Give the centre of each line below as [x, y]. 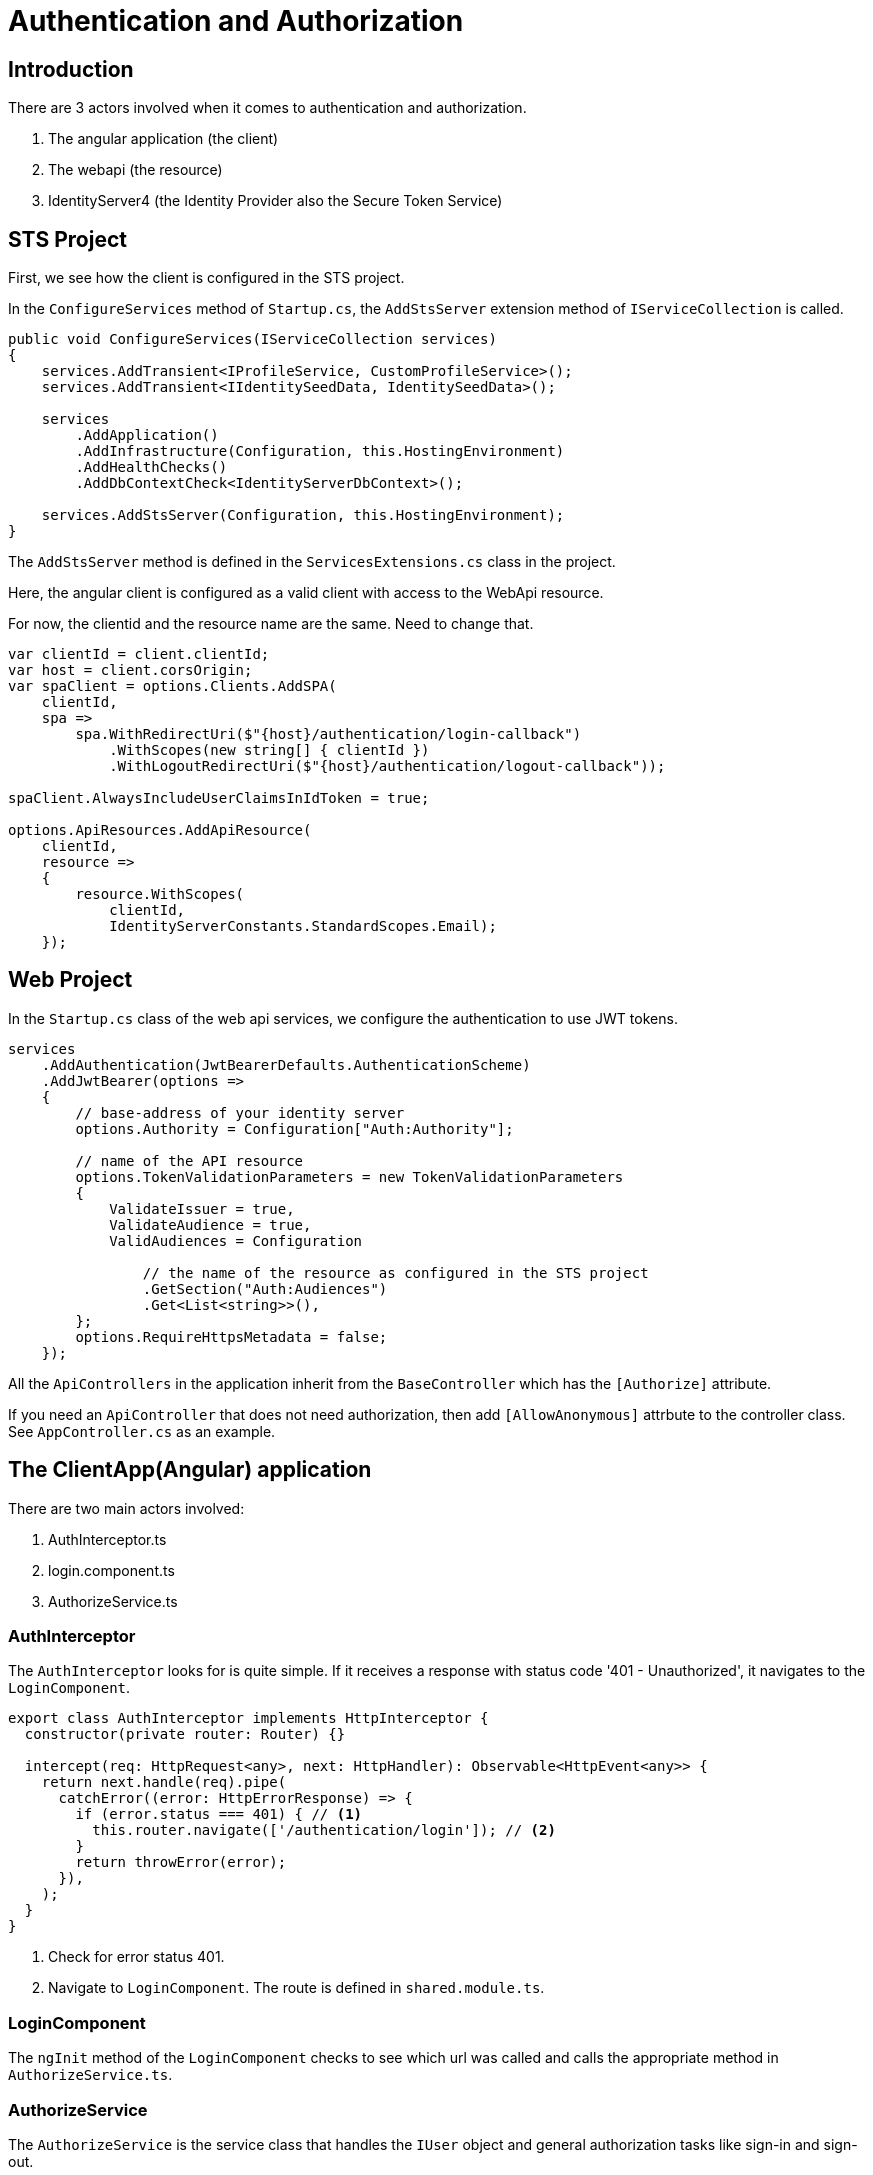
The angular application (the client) [163, 139]
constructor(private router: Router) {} [185, 1734]
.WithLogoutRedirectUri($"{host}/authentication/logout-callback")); [387, 766]
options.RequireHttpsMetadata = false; [231, 1336]
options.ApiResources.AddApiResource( [160, 830]
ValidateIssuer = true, [202, 1208]
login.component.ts [111, 1570]
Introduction [71, 69]
